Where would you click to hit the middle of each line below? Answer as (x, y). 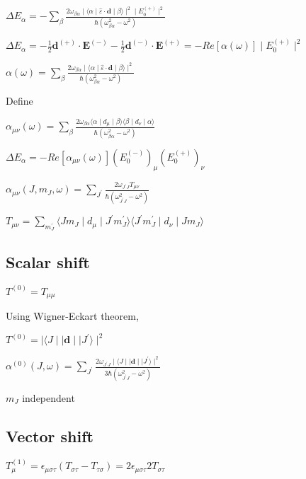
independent (49, 397)
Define (19, 101)
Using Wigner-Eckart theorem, (72, 316)
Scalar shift (48, 261)
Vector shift (50, 435)
